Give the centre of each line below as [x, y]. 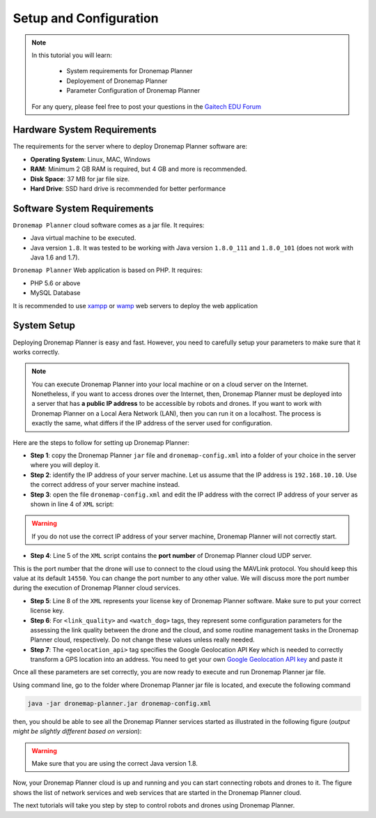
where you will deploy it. [65, 465]
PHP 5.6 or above [55, 283]
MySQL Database [55, 293]
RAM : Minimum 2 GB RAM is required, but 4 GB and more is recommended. [139, 169]
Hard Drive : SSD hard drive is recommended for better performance [128, 188]
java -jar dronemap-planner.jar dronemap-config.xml [119, 703]
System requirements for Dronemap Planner [130, 71]
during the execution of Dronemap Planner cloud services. [97, 588]
